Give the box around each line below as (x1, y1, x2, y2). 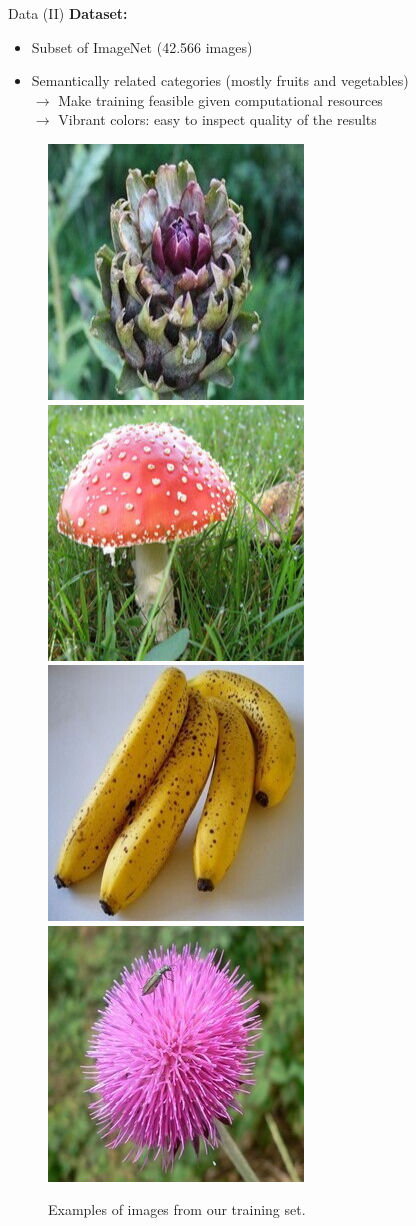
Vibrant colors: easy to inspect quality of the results (58, 109, 377, 130)
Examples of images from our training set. (48, 1199, 306, 1220)
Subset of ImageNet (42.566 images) (31, 36, 253, 57)
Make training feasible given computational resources (58, 89, 383, 110)
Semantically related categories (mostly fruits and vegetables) (31, 70, 409, 91)
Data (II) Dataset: (8, 3, 128, 23)
